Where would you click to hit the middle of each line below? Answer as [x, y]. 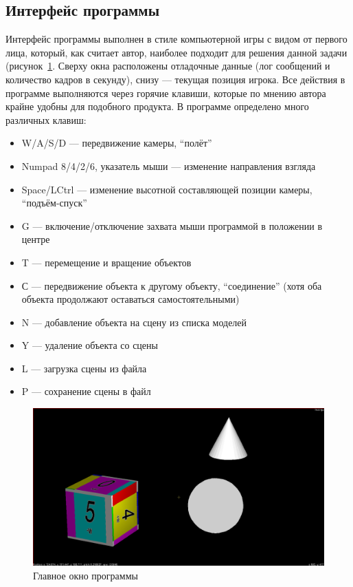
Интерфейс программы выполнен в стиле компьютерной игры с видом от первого [176, 39]
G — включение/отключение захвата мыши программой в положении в [172, 225]
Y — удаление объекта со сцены [90, 345]
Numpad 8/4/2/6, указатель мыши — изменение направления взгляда [169, 166]
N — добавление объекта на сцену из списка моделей [134, 322]
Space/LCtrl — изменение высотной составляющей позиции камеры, [167, 189]
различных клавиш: [46, 119]
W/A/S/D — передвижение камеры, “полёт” [117, 143]
